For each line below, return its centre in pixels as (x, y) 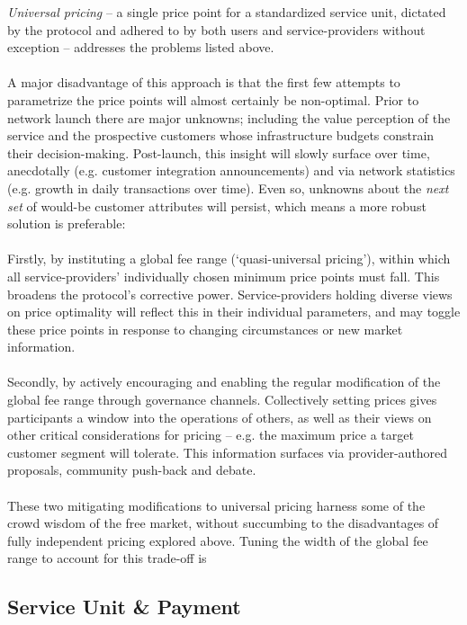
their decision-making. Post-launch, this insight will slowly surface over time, (219, 152)
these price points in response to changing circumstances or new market (205, 329)
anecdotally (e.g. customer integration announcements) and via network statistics (231, 170)
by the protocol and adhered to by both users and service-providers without (216, 29)
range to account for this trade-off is (107, 558)
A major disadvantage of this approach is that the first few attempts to (204, 82)
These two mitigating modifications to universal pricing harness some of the (216, 505)
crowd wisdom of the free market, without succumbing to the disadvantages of (223, 523)
